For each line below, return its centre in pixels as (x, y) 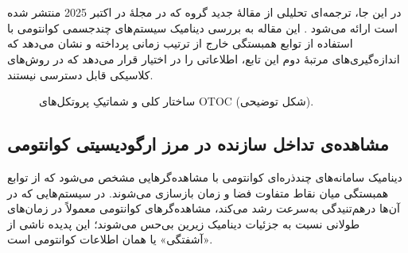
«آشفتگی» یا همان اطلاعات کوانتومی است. (110, 239)
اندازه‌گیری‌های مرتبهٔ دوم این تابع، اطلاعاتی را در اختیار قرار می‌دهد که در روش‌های (204, 58)
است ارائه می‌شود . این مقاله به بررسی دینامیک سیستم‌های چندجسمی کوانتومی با (202, 27)
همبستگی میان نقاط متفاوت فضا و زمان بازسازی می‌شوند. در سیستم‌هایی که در (198, 192)
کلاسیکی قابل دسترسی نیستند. (80, 74)
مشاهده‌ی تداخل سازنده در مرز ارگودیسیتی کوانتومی (198, 144)
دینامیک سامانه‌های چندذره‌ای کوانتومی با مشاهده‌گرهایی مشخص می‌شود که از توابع (205, 176)
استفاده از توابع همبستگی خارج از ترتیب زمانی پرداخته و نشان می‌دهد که (180, 43)
